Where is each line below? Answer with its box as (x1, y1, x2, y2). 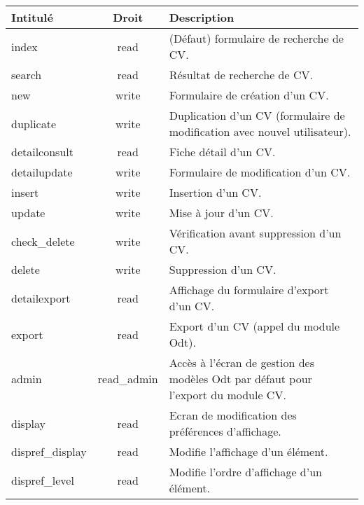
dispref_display (11, 443, 87, 459)
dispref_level (11, 471, 74, 488)
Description (169, 9, 234, 25)
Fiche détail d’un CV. (169, 144, 276, 160)
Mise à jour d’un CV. (169, 205, 274, 221)
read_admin (97, 371, 158, 387)
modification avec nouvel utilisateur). (169, 123, 351, 139)
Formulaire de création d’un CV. (169, 87, 329, 103)
